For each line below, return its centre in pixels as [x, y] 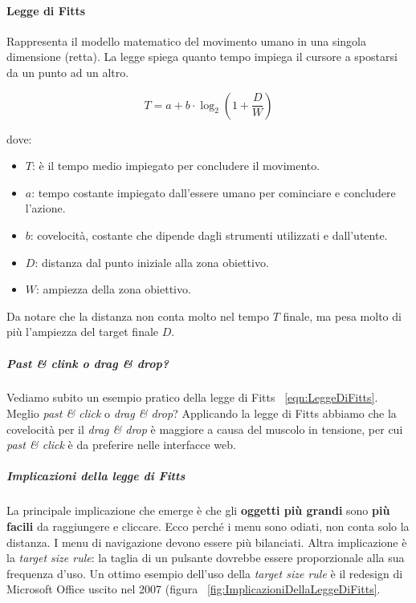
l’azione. [45, 208]
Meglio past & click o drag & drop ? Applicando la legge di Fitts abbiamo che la [202, 413]
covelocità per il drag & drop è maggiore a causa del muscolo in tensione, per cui [205, 429]
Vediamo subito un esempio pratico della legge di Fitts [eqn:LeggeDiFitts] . [192, 397]
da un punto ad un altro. [68, 72]
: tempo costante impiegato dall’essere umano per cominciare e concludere [214, 192]
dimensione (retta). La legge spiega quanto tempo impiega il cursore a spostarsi [202, 57]
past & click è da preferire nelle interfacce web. [121, 445]
